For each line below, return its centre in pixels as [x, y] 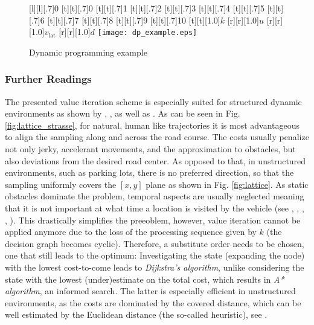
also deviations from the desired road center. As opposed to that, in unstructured [155, 160]
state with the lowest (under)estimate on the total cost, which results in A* [145, 279]
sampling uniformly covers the [61, 184]
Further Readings [48, 79]
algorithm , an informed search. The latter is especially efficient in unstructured [150, 291]
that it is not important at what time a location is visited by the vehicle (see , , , [155, 208]
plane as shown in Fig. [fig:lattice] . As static [227, 184]
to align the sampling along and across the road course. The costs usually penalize [157, 137]
